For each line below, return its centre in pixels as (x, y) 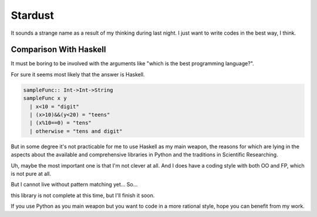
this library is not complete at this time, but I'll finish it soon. (83, 195)
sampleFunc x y (45, 98)
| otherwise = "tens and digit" (76, 131)
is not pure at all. (31, 173)
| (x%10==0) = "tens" (61, 123)
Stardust (32, 15)
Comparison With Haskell (58, 50)
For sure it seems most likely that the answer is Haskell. (78, 74)
